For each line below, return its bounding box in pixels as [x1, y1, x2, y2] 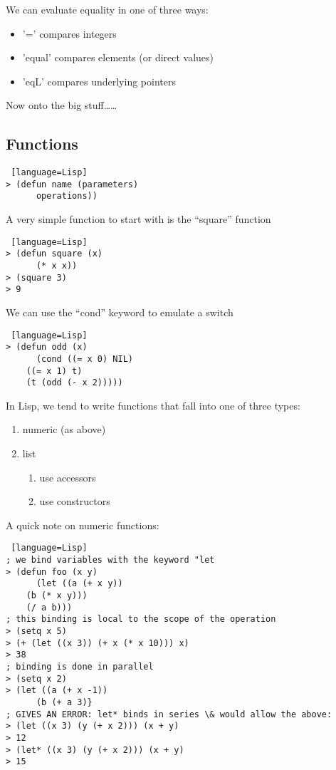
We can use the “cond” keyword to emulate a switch [6, 305, 233, 320]
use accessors [39, 469, 96, 484]
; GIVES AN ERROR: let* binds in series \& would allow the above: [6, 709, 332, 719]
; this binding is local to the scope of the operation [6, 614, 276, 625]
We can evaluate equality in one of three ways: [6, 2, 209, 16]
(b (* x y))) [26, 590, 88, 601]
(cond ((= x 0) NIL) [36, 353, 133, 364]
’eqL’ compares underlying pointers [22, 73, 176, 88]
